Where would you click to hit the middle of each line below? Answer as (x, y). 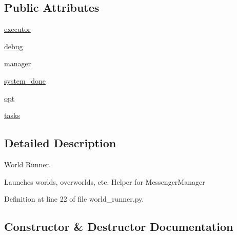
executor (17, 29)
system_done (25, 80)
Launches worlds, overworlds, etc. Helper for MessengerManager (105, 181)
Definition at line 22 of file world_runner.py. (74, 199)
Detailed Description (60, 143)
